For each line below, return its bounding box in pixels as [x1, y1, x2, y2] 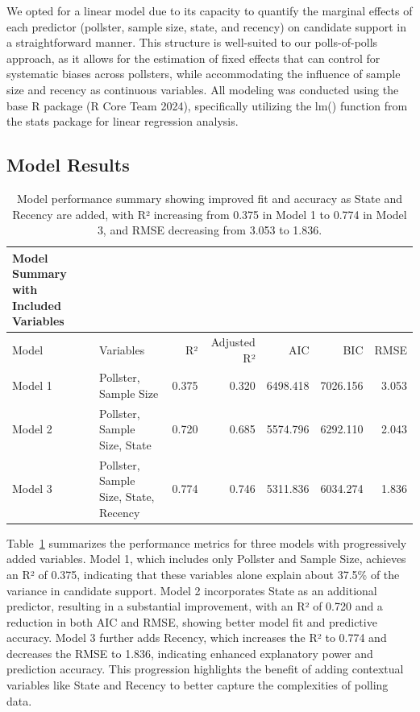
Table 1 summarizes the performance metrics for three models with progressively [6, 534, 407, 551]
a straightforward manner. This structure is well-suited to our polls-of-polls [6, 34, 378, 51]
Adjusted [210, 333, 256, 350]
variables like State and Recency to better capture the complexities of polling [6, 677, 389, 693]
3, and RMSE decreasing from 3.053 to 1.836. [97, 221, 322, 238]
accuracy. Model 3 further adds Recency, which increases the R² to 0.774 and [6, 629, 387, 646]
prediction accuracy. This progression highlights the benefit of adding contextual [6, 660, 404, 677]
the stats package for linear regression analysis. [6, 113, 239, 130]
